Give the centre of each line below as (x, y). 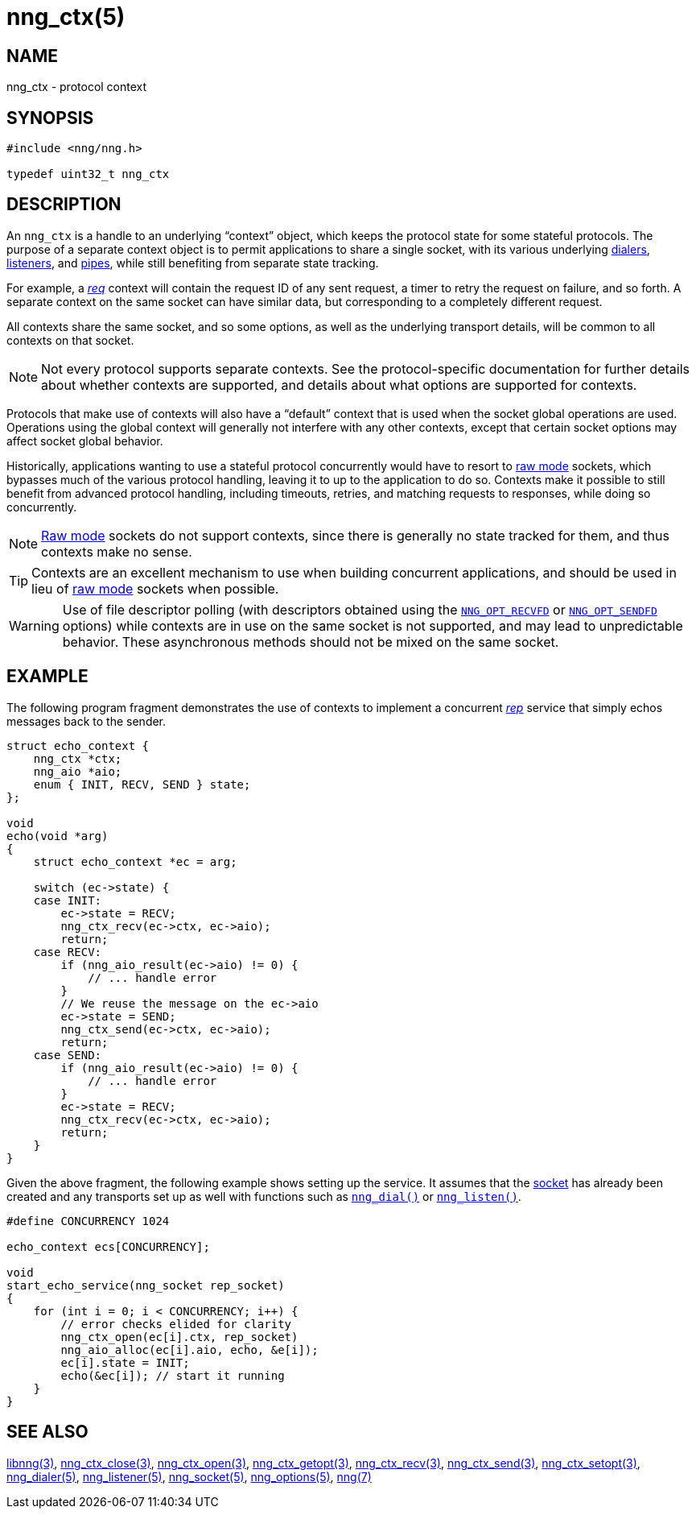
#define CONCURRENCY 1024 (88, 1221)
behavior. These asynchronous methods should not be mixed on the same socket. (311, 642)
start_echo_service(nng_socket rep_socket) (146, 1285)
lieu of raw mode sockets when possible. (155, 588)
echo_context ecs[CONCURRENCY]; (108, 1246)
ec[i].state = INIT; (125, 1362)
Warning (34, 625)
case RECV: (68, 952)
